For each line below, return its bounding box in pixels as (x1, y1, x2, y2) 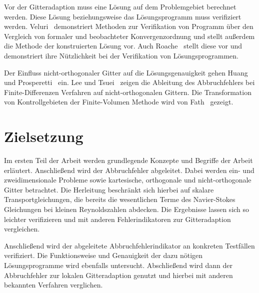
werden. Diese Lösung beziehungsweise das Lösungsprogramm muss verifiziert (4, 11, 241, 21)
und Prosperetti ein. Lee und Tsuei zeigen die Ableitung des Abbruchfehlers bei (4, 77, 255, 87)
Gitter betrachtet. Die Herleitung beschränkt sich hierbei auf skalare (4, 184, 214, 194)
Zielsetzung (4, 126, 83, 146)
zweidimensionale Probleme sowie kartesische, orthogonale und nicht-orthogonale (4, 174, 251, 185)
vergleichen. (4, 223, 40, 234)
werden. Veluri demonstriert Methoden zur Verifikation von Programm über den (4, 21, 253, 31)
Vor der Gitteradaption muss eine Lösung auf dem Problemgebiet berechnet (4, 1, 236, 11)
